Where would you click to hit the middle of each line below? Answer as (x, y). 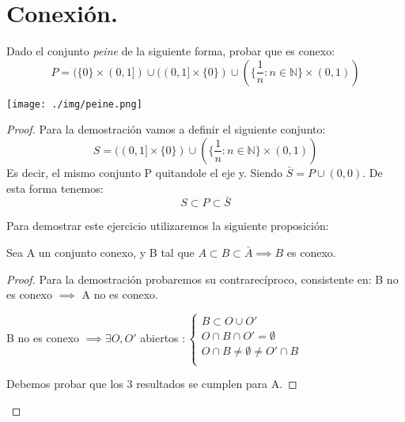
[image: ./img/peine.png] (74, 104)
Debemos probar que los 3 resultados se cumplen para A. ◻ (152, 384)
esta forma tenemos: (55, 188)
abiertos (159, 338)
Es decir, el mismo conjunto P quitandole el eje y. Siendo (145, 172)
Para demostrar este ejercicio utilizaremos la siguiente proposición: (168, 226)
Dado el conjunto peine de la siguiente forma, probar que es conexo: (171, 51)
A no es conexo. (120, 294)
